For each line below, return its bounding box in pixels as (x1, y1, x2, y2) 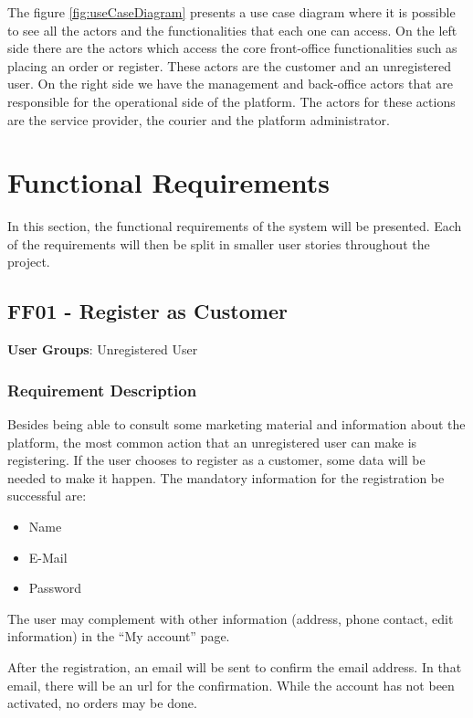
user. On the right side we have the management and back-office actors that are (7, 74, 453, 93)
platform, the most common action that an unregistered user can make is (7, 432, 417, 451)
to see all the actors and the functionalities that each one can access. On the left (7, 20, 457, 39)
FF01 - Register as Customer (7, 297, 288, 325)
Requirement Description (7, 378, 197, 401)
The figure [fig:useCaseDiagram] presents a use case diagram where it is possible (7, 3, 456, 21)
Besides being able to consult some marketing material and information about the (7, 415, 466, 434)
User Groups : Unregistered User (7, 340, 198, 359)
